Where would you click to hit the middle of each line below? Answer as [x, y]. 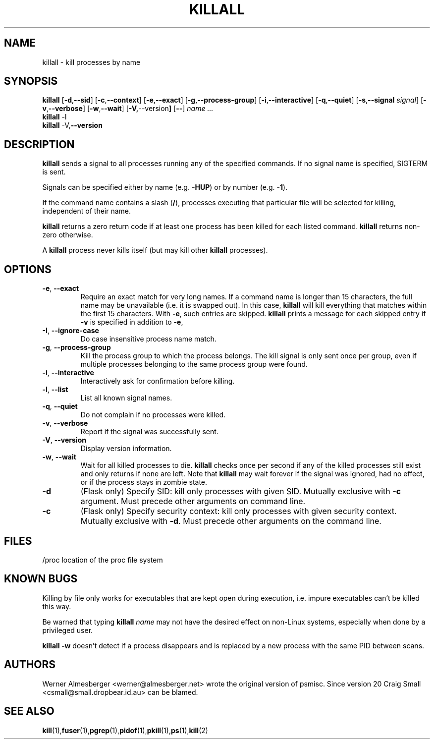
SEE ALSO [29, 711]
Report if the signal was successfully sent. [149, 432]
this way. [57, 606]
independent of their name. [87, 211]
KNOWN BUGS [41, 579]
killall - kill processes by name [91, 62]
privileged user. [68, 630]
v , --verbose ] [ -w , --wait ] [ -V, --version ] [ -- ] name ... [128, 109]
